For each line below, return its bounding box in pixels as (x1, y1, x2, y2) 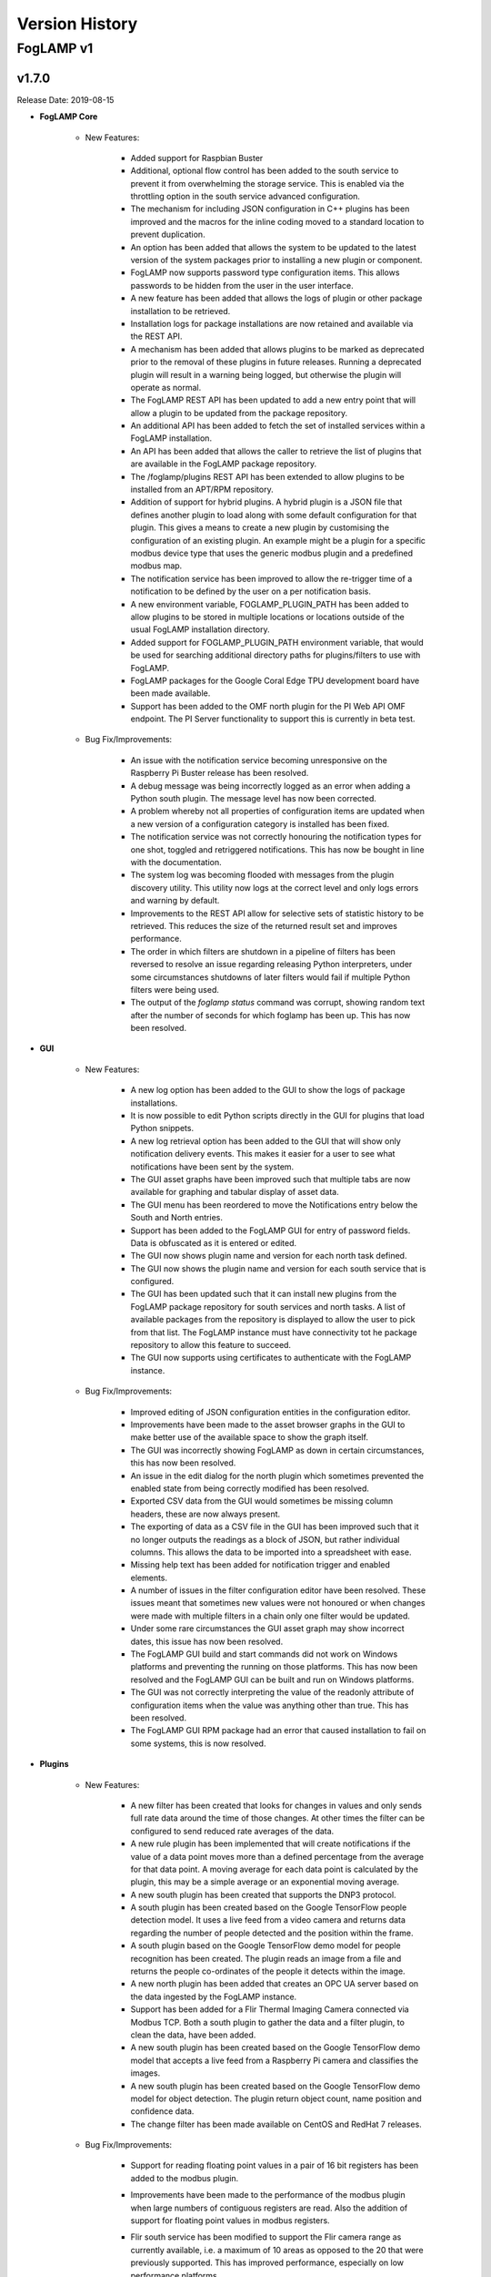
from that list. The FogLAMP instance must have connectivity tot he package (130, 1326, 417, 1338)
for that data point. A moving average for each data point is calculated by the (130, 1863, 418, 1874)
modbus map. (130, 560, 183, 571)
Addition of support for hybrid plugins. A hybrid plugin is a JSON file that (130, 496, 403, 507)
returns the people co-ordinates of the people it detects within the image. (130, 1966, 406, 1976)
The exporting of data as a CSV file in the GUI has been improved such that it (130, 1521, 419, 1532)
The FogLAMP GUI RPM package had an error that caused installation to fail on (130, 1725, 426, 1736)
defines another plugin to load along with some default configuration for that (130, 509, 417, 520)
